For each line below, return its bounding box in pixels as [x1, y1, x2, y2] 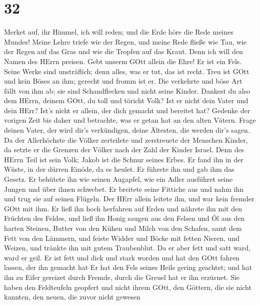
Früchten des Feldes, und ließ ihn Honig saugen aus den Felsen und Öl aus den [4, 213, 245, 223]
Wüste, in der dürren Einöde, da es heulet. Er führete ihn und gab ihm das [4, 164, 234, 174]
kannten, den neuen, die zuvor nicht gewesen [4, 291, 140, 302]
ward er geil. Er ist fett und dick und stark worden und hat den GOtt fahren [4, 252, 239, 262]
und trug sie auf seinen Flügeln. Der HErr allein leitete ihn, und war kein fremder [4, 193, 254, 204]
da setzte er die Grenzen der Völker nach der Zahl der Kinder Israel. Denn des [4, 144, 244, 155]
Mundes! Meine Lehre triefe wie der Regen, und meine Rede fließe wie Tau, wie [4, 36, 247, 47]
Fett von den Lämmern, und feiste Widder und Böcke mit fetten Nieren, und [4, 232, 239, 243]
